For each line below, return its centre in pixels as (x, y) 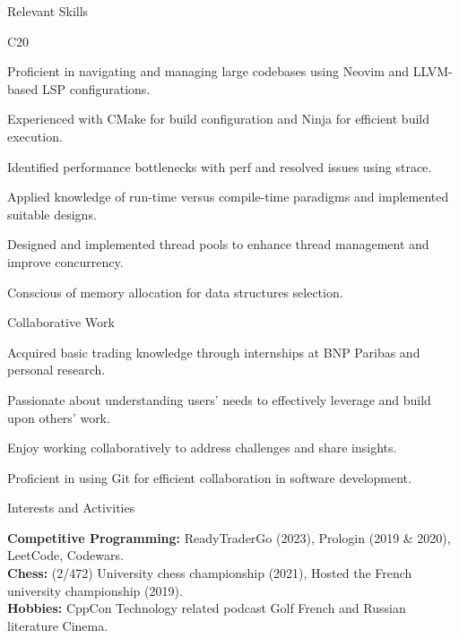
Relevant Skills (48, 11)
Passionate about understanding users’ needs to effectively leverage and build (219, 399)
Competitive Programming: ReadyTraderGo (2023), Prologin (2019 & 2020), (229, 537)
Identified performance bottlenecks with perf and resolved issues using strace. (220, 166)
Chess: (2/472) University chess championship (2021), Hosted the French (210, 573)
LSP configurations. (96, 88)
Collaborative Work (61, 322)
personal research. (56, 370)
